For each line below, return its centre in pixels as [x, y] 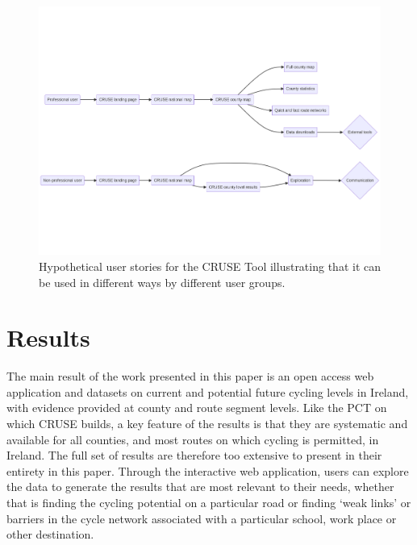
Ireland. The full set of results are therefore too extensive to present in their [194, 455]
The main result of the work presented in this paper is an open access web [190, 376]
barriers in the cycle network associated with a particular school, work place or [202, 518]
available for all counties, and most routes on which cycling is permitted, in [193, 439]
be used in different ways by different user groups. [162, 282]
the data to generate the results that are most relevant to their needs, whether [200, 487]
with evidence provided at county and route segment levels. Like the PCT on [197, 408]
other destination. [50, 534]
